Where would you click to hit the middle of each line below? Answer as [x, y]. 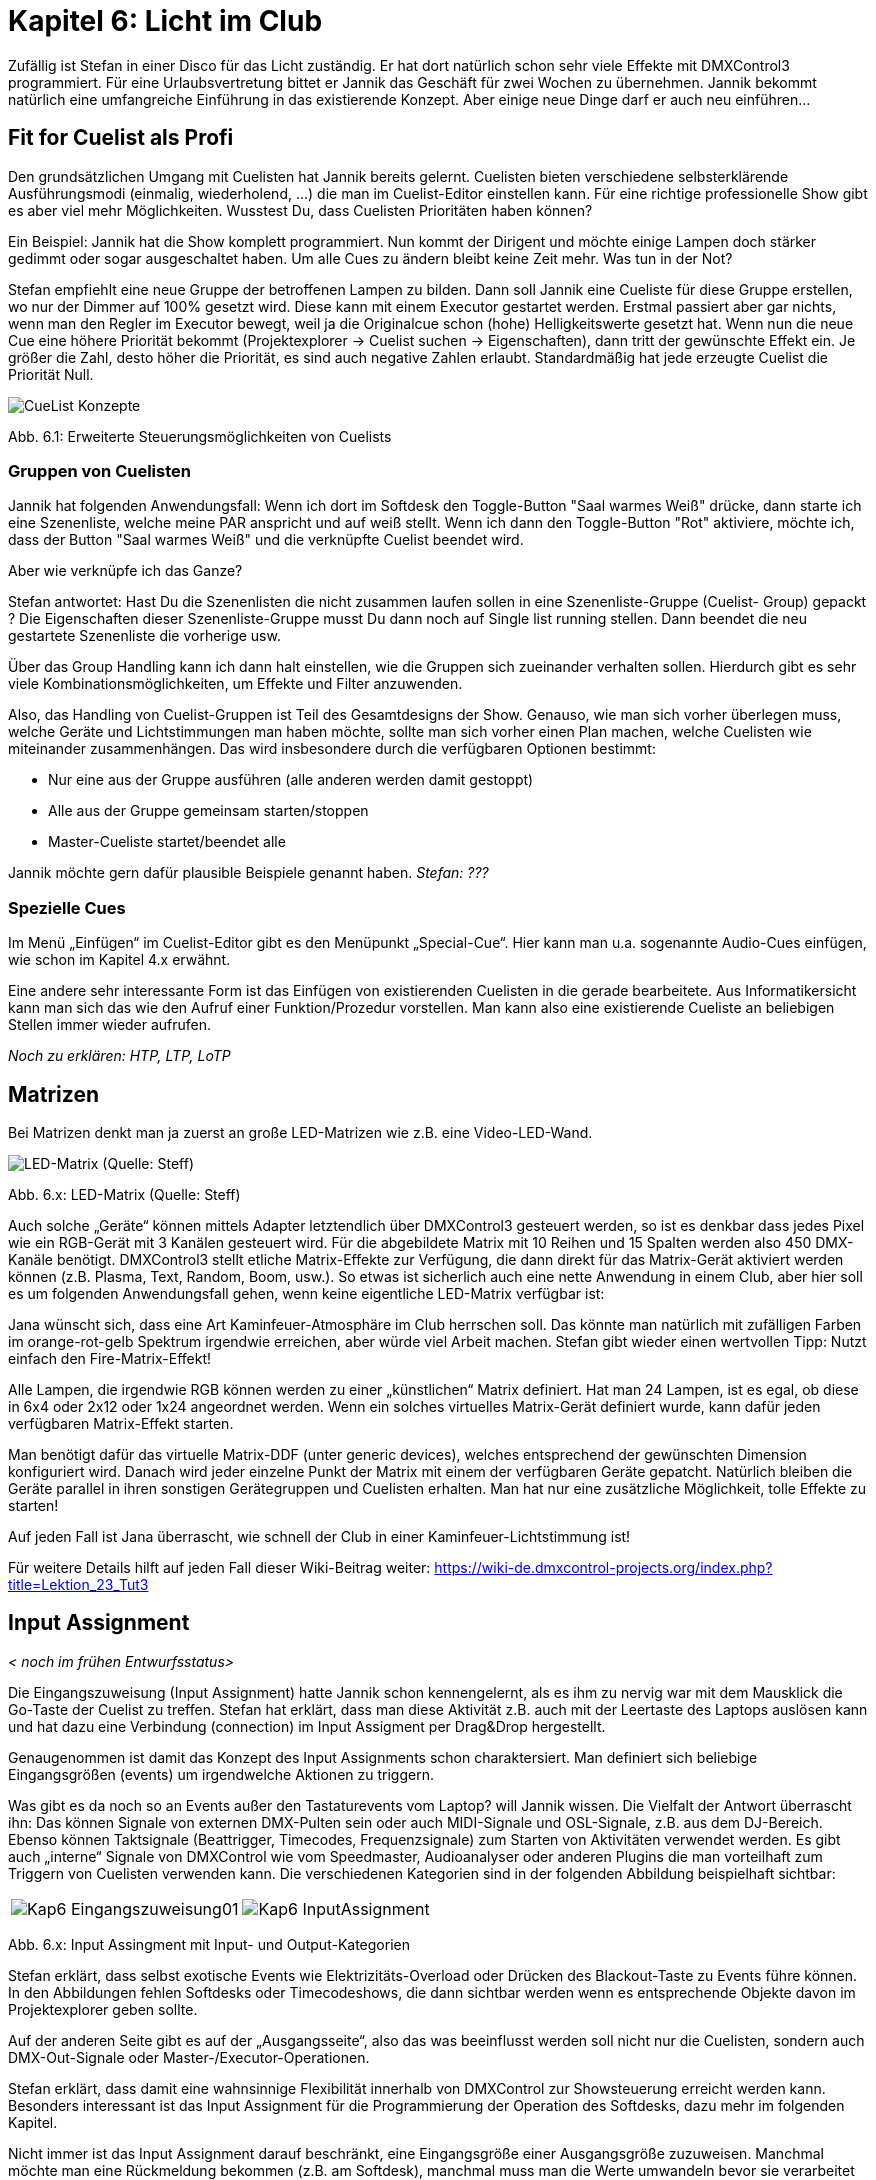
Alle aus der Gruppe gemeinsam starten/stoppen [208, 811]
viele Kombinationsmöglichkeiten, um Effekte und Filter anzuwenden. [235, 684]
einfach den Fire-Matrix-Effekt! [110, 1358]
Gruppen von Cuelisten [99, 470]
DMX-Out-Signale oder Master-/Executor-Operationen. [189, 2057]
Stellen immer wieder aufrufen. [110, 1025]
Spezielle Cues [67, 907]
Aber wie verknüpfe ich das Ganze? [125, 571]
